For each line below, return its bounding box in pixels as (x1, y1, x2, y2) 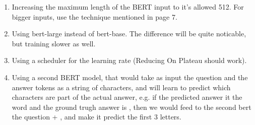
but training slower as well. (12, 38, 96, 48)
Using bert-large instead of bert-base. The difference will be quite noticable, (12, 28, 246, 39)
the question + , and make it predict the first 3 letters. (12, 111, 181, 122)
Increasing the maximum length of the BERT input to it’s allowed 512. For (12, 2, 244, 12)
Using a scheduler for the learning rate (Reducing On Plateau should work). (12, 55, 247, 66)
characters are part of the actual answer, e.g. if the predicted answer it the (12, 92, 242, 102)
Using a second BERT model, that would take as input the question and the (12, 72, 248, 82)
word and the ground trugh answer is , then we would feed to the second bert (12, 101, 251, 112)
